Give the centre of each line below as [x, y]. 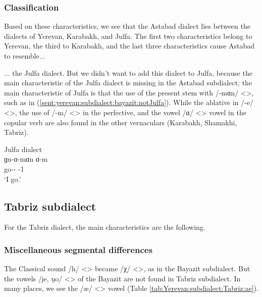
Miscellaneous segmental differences [78, 249]
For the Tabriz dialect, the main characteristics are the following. [105, 227]
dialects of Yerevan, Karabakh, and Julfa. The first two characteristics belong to [128, 36]
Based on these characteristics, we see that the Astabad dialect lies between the [127, 26]
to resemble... [25, 56]
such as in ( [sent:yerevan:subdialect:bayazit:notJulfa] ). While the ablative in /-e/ [129, 102]
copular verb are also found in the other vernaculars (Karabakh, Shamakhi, [121, 122]
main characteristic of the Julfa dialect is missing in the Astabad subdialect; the [128, 83]
